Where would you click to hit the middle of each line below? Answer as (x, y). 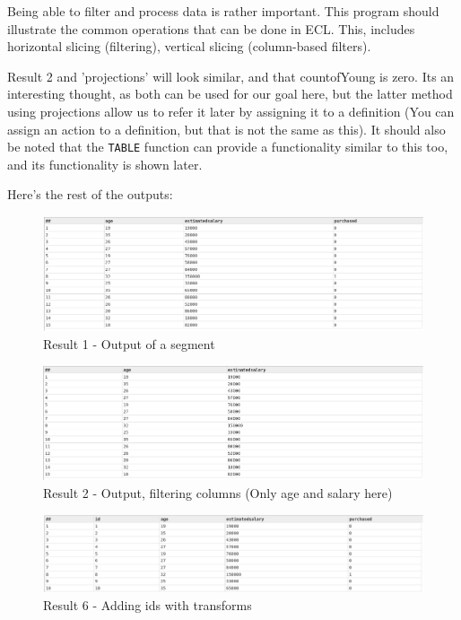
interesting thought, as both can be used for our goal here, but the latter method (230, 94)
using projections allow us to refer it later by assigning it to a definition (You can (231, 111)
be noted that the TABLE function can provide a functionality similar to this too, (228, 147)
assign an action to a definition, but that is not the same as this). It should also (226, 129)
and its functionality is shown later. (105, 164)
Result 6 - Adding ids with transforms (148, 604)
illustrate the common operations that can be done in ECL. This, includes (211, 28)
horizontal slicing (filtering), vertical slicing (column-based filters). (189, 46)
